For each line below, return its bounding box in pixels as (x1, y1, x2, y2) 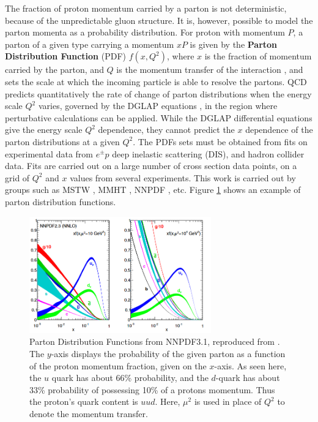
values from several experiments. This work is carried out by (70, 171, 296, 184)
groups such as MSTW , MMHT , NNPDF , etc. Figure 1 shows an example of (5, 183, 301, 196)
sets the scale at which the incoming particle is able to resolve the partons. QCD (5, 75, 307, 88)
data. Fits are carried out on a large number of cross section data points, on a (5, 159, 297, 172)
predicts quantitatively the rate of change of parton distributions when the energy (5, 87, 312, 100)
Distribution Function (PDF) (5, 50, 126, 62)
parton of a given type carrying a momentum (5, 37, 174, 50)
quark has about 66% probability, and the (51, 371, 209, 384)
